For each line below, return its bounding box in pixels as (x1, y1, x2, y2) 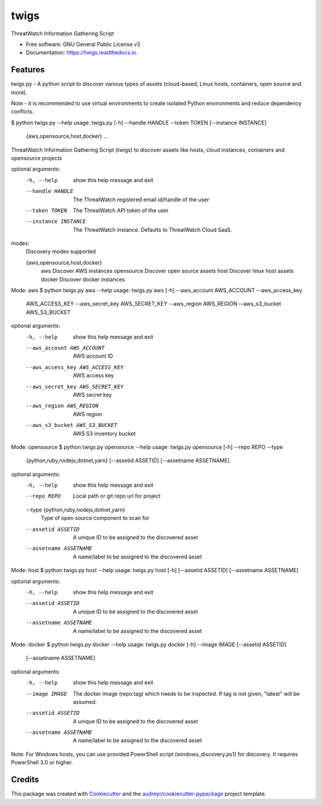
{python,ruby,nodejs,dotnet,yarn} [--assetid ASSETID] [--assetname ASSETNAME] (26, 457, 230, 464)
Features (11, 64, 45, 75)
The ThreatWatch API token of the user (73, 207, 169, 214)
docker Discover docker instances (41, 275, 125, 283)
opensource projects (11, 154, 62, 161)
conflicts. (11, 108, 34, 115)
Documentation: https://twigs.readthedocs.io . (26, 49, 138, 56)
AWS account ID (73, 352, 113, 360)
